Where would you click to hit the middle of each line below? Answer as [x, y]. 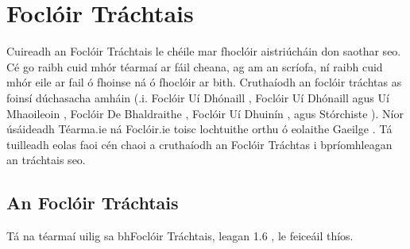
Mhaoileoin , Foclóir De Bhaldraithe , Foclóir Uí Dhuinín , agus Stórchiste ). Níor [205, 113]
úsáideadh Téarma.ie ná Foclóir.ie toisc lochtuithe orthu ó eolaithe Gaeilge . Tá [199, 129]
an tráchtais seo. [46, 160]
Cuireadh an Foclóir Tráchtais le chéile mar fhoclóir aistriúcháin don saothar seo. [204, 51]
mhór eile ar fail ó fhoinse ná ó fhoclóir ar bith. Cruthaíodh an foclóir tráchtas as [204, 82]
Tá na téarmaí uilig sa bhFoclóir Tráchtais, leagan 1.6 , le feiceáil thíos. [180, 236]
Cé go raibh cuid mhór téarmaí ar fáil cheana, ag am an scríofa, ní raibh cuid [195, 66]
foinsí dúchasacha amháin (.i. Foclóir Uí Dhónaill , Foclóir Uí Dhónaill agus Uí [198, 97]
